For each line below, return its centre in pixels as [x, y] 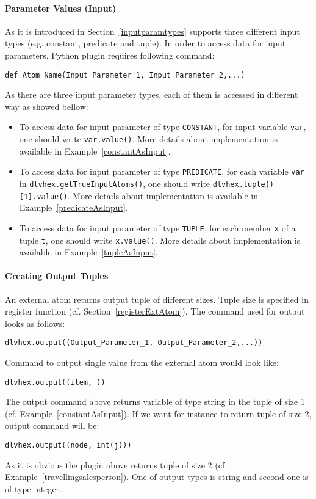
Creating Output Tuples [57, 276]
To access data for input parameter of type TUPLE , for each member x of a [157, 228]
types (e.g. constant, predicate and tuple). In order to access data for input [145, 43]
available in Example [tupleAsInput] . [88, 252]
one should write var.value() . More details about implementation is [149, 139]
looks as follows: [35, 323]
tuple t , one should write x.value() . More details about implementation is [160, 240]
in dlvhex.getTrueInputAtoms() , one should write [115, 183]
